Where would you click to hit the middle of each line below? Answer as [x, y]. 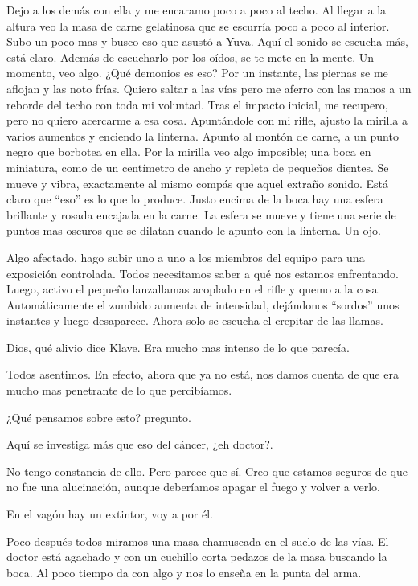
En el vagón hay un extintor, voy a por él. [110, 514]
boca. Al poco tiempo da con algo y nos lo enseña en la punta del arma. [184, 572]
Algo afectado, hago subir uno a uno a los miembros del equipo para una [186, 257]
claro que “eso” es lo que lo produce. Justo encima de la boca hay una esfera [195, 199]
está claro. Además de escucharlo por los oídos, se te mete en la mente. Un [191, 57]
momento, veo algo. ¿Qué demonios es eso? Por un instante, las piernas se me [197, 73]
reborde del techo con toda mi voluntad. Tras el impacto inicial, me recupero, [197, 104]
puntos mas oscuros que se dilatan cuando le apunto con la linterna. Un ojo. [194, 230]
